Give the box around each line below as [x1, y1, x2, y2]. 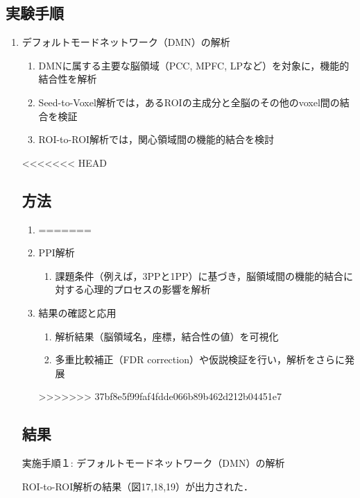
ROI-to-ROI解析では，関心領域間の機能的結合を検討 [38, 132, 275, 147]
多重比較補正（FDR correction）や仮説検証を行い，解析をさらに [55, 352, 345, 367]
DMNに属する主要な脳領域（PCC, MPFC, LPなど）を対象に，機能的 [38, 58, 350, 72]
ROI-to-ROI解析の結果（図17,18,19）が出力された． [22, 479, 254, 493]
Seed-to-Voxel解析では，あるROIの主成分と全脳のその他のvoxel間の [38, 94, 340, 109]
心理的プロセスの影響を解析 [84, 282, 211, 297]
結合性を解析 [38, 72, 97, 86]
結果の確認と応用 [38, 305, 117, 319]
